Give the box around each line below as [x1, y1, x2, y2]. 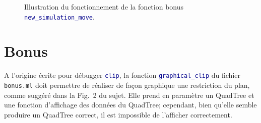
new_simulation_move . [24, 11, 95, 22]
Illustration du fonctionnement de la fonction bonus [24, 2, 184, 12]
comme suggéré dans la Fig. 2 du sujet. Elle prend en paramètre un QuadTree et [4, 89, 254, 100]
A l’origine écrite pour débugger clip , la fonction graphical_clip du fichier [4, 70, 241, 80]
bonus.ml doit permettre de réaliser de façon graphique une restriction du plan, [4, 80, 250, 90]
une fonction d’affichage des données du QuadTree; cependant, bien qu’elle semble [4, 99, 257, 110]
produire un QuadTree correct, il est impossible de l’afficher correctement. [4, 109, 232, 119]
